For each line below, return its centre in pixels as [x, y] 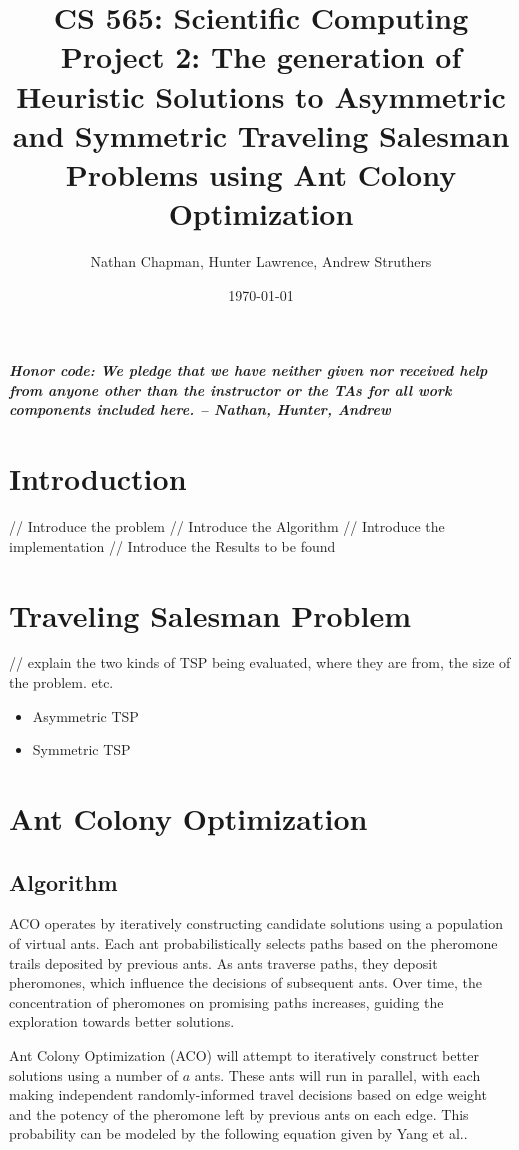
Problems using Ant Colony [261, 173]
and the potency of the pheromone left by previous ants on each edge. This [239, 1113]
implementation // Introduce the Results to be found [172, 545]
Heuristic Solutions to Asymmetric [261, 95]
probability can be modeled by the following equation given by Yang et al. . [238, 1133]
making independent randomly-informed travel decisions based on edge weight [248, 1094]
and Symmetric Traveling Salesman [261, 134]
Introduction [98, 478]
